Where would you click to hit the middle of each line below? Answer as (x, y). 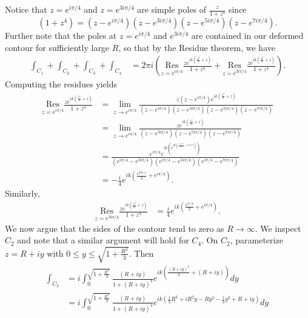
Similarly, (22, 193)
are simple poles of (172, 9)
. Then (141, 253)
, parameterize (256, 240)
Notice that (26, 9)
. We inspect (278, 228)
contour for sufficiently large (57, 47)
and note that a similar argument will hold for (103, 240)
